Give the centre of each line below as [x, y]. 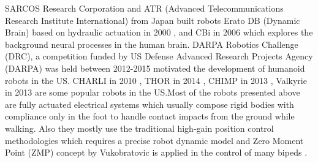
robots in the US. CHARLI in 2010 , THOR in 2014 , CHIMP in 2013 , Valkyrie [156, 80]
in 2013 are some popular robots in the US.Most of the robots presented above [153, 92]
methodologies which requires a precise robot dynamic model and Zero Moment [154, 140]
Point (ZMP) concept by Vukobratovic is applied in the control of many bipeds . [156, 152]
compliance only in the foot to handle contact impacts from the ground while [150, 116]
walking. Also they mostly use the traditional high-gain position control [139, 128]
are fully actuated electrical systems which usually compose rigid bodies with [150, 104]
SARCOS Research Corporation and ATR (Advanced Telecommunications [144, 8]
